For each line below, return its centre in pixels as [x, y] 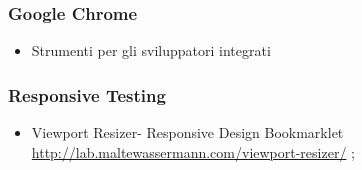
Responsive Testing [87, 94]
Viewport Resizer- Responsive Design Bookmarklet [187, 132]
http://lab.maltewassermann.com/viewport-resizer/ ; [193, 151]
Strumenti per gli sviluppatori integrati [151, 50]
